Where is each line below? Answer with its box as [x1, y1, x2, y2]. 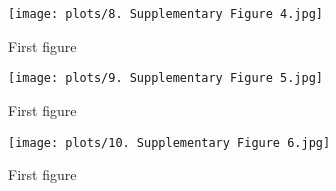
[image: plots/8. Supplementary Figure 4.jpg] [8, 7, 323, 21]
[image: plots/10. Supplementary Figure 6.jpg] [8, 135, 331, 150]
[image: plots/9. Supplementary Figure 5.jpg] [8, 71, 323, 86]
